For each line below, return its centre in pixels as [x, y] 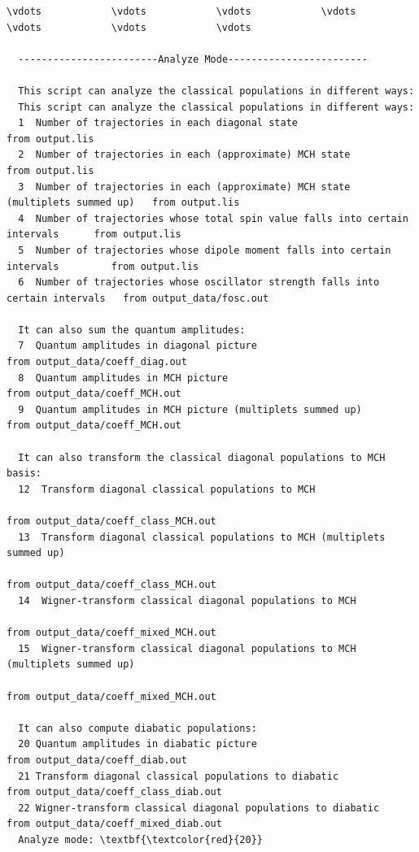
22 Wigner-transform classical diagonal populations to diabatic [199, 808]
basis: [24, 474]
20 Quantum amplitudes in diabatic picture [137, 744]
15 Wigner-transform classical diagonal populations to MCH [187, 648]
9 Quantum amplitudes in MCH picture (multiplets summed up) [190, 409]
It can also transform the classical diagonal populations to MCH [202, 457]
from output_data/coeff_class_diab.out [114, 792]
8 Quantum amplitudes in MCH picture [123, 378]
